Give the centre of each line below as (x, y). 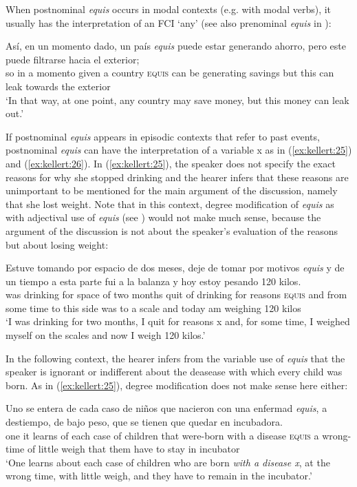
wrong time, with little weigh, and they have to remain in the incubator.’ (159, 476)
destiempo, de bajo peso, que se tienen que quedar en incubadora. (144, 422)
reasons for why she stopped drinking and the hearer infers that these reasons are (177, 177)
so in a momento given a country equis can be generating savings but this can (170, 73)
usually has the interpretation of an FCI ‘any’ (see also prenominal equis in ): (169, 22)
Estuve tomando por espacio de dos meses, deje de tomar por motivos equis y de (175, 268)
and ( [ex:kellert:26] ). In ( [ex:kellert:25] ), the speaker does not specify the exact (171, 163)
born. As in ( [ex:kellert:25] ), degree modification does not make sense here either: (177, 385)
